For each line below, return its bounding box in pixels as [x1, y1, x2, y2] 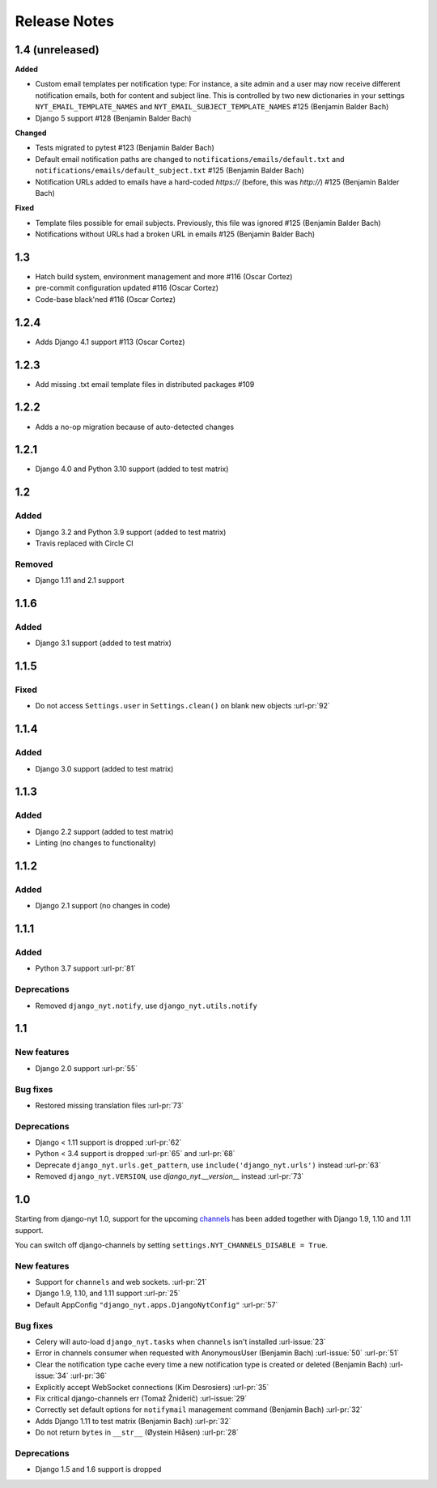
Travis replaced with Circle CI [35, 538, 134, 548]
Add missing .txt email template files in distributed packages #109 [35, 379, 255, 389]
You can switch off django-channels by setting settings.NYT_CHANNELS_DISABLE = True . [15, 1239, 328, 1250]
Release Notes [15, 12, 115, 30]
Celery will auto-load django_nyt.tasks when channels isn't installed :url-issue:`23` [35, 1337, 327, 1346]
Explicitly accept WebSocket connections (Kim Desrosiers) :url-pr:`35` [35, 1382, 269, 1392]
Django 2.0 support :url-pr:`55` [35, 1063, 138, 1073]
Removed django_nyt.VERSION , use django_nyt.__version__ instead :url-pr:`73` [35, 1171, 304, 1181]
